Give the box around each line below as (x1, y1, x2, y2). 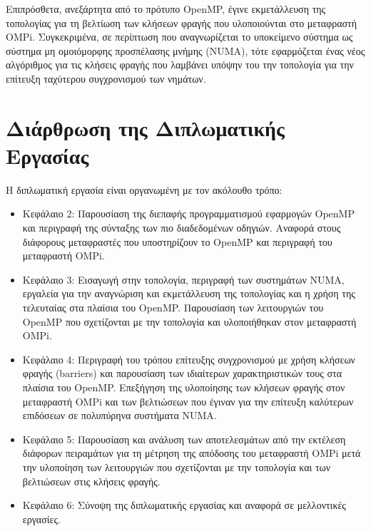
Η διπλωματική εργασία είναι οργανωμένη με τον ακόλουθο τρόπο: (6, 182, 283, 197)
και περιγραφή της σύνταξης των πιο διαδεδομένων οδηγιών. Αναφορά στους (22, 220, 341, 235)
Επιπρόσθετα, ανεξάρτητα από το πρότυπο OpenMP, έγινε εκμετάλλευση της (6, 1, 326, 16)
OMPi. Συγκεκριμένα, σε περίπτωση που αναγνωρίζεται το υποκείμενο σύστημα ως (6, 29, 353, 44)
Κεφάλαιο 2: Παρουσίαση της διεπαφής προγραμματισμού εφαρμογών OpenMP (22, 206, 355, 221)
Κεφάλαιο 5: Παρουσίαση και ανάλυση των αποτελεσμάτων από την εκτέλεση (22, 431, 346, 446)
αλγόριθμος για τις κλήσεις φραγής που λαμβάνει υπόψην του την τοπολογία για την (6, 57, 354, 72)
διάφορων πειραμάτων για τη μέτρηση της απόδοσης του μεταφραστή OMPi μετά (22, 445, 361, 460)
